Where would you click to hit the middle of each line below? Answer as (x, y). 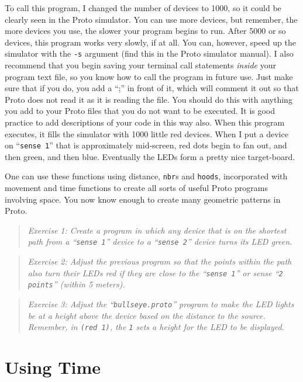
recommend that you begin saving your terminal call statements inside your (140, 65)
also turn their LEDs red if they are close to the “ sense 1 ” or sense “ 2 (155, 272)
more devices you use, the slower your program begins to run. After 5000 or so (145, 31)
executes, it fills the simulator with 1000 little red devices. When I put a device (147, 133)
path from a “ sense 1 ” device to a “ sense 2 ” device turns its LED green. (160, 242)
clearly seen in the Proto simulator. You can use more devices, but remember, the (151, 19)
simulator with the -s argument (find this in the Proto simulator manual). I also (149, 53)
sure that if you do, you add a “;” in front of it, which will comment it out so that (152, 88)
